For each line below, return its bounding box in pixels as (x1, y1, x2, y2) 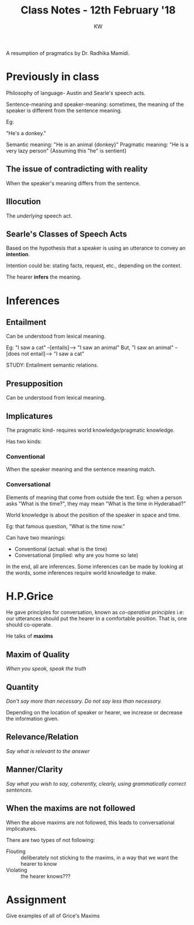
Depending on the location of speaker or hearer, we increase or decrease (6, 709, 183, 716)
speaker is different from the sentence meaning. (6, 106, 122, 114)
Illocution (6, 197, 41, 207)
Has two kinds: (6, 438, 42, 445)
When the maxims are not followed (6, 803, 136, 813)
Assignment (6, 893, 67, 906)
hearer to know (20, 860, 57, 867)
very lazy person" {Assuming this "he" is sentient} (6, 147, 127, 154)
